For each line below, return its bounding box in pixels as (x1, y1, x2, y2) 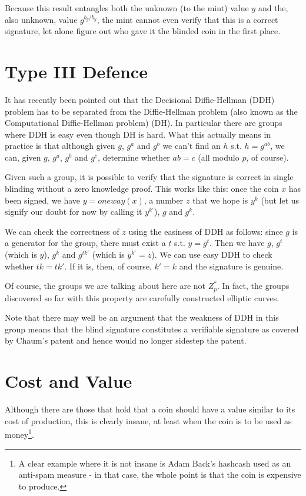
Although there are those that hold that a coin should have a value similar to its (5, 403, 295, 415)
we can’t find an (162, 139, 221, 152)
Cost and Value (5, 369, 132, 393)
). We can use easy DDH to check (151, 248, 272, 261)
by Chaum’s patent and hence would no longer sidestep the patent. (5, 334, 247, 347)
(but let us (261, 194, 300, 206)
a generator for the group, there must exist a (5, 237, 166, 249)
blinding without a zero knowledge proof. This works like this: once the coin (5, 182, 279, 195)
